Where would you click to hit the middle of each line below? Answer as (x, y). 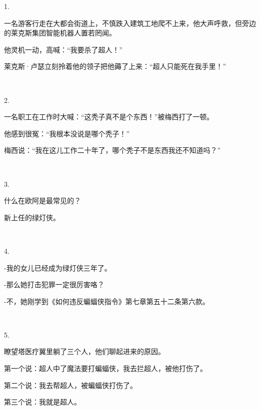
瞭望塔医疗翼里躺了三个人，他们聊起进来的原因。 (84, 351)
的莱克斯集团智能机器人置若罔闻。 (60, 33)
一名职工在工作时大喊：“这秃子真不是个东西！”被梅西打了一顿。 (109, 117)
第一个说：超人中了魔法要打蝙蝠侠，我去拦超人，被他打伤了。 (105, 368)
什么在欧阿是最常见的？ (42, 201)
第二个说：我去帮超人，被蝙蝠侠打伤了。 (70, 385)
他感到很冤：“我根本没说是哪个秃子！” (67, 133)
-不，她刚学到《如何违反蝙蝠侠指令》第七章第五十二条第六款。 (107, 301)
